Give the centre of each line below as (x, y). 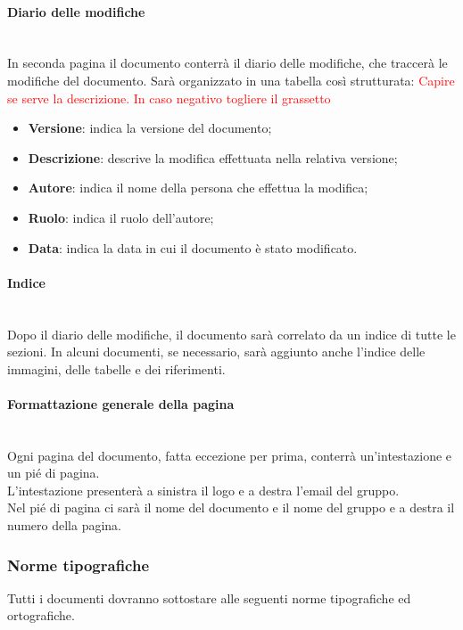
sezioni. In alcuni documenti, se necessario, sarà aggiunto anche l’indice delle (216, 352)
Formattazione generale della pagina (121, 403)
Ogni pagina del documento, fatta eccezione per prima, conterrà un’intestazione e (230, 455)
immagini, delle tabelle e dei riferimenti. (116, 368)
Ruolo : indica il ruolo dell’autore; (121, 217)
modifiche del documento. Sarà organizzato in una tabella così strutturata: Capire (231, 80)
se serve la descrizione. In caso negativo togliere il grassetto (169, 98)
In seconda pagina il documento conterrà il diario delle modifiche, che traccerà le (227, 63)
